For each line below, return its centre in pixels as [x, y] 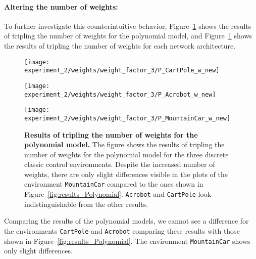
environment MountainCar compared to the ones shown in [114, 184]
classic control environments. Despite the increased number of [120, 164]
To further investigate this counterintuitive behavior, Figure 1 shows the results [128, 26]
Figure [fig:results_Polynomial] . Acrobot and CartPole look [118, 194]
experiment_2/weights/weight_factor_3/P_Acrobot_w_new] [120, 94]
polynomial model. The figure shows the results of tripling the [124, 144]
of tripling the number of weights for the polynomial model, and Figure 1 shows [128, 36]
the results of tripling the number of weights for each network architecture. [120, 45]
